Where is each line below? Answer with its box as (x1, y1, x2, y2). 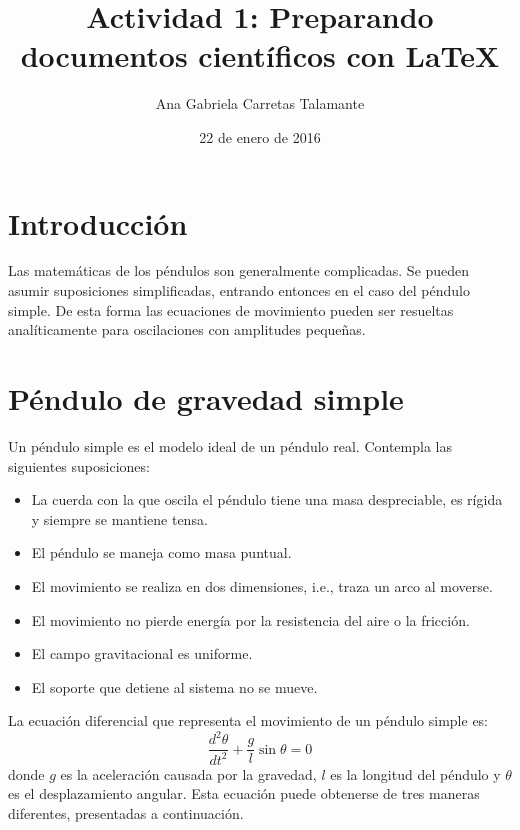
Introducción (8, 202, 188, 243)
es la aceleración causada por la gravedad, (60, 763, 317, 784)
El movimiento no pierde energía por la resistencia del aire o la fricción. (31, 609, 470, 630)
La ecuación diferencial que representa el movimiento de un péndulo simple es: (8, 710, 489, 731)
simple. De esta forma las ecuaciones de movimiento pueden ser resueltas (8, 299, 454, 320)
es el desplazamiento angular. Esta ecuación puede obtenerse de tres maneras (8, 783, 480, 804)
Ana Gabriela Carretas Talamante (155, 93, 365, 114)
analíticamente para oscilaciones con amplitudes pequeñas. (8, 319, 366, 340)
